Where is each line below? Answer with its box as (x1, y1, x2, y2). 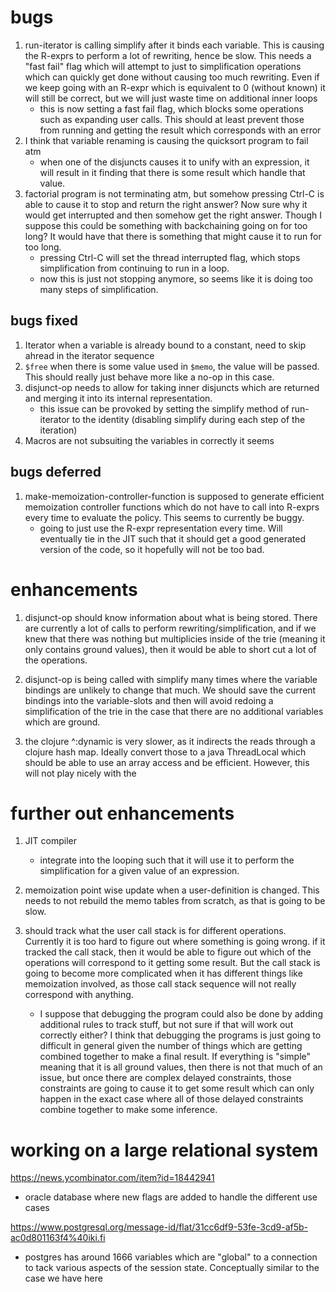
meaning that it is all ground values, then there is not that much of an (39, 1061, 323, 1073)
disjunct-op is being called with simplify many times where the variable (24, 673, 318, 685)
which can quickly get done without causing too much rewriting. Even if (24, 71, 320, 83)
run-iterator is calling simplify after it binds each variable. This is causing (24, 39, 325, 51)
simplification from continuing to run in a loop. (39, 262, 230, 274)
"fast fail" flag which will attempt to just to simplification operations (24, 60, 302, 72)
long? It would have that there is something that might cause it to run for (24, 230, 322, 242)
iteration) (39, 424, 78, 436)
